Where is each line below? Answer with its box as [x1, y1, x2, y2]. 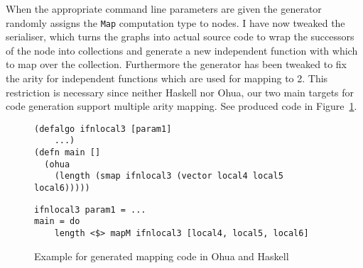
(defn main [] [34, 147, 101, 158]
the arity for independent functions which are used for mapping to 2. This [6, 71, 328, 86]
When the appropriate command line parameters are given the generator [6, 1, 322, 16]
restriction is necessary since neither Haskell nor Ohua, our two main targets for [6, 84, 354, 99]
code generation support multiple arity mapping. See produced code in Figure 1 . [6, 99, 357, 113]
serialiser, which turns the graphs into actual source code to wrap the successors [6, 29, 354, 44]
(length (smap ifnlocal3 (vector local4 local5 [54, 171, 283, 182]
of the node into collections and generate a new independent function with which [6, 43, 358, 57]
